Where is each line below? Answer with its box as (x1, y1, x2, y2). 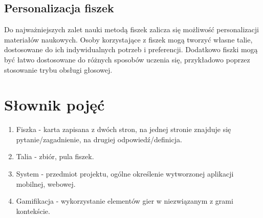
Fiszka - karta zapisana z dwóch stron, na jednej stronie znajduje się (16, 124, 231, 135)
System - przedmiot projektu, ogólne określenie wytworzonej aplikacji (16, 168, 234, 179)
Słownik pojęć (4, 94, 105, 115)
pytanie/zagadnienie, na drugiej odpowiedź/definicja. (16, 134, 182, 144)
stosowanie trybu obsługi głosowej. (4, 64, 113, 75)
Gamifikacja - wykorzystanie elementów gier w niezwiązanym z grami (16, 195, 233, 206)
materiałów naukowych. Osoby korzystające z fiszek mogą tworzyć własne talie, (4, 34, 253, 45)
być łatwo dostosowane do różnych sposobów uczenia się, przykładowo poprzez (4, 54, 250, 64)
